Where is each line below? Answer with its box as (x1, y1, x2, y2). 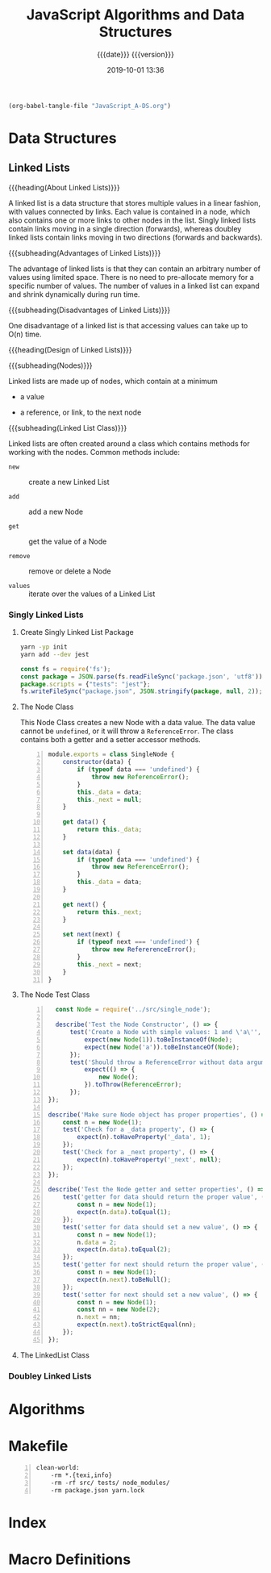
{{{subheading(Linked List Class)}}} (8, 423, 127, 432)
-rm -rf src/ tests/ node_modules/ (50, 1479, 170, 1487)
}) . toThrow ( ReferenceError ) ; (84, 1081, 182, 1089)
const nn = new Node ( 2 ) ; (77, 1305, 161, 1314)
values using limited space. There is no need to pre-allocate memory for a (8, 272, 254, 282)
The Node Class (19, 702, 74, 711)
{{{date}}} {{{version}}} (96, 49, 175, 59)
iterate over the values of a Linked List (28, 589, 156, 599)
